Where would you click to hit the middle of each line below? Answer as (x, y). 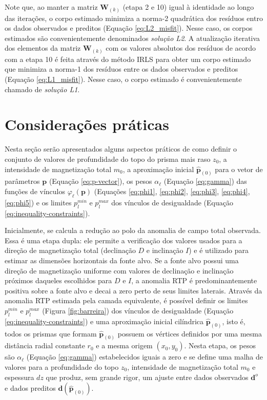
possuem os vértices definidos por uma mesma (190, 333)
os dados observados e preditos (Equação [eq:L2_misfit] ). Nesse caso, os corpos (129, 28)
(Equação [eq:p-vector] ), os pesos (100, 181)
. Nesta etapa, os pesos (220, 345)
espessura (19, 377)
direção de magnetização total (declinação (70, 250)
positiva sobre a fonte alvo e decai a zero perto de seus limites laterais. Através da (133, 290)
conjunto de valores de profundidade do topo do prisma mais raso (108, 159)
